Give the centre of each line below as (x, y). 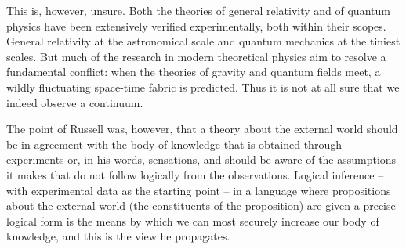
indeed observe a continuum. (75, 102)
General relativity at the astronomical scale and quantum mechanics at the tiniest (203, 41)
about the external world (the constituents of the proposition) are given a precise (201, 206)
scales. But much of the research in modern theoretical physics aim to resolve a (196, 56)
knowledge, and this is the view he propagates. (118, 236)
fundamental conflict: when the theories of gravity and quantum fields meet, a (194, 72)
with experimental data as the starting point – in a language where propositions (199, 190)
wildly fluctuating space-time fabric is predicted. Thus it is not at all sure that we (203, 87)
